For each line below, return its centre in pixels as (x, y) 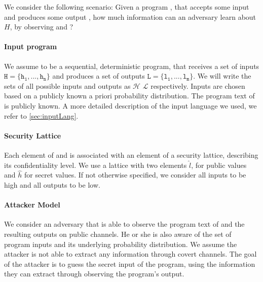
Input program (31, 46)
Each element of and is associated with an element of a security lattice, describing (131, 154)
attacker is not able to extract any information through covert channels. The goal (130, 254)
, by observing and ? (42, 27)
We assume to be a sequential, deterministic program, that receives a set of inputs (132, 66)
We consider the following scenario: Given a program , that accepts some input (127, 7)
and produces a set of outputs (99, 76)
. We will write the (222, 76)
